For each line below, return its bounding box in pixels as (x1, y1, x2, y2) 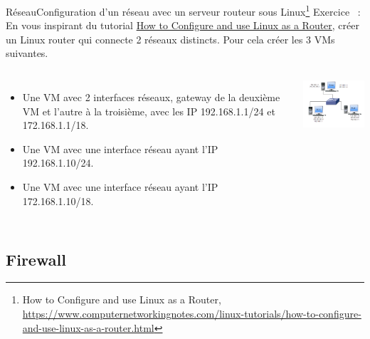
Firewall (6, 248, 66, 270)
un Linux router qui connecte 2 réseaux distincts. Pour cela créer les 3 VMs (6, 31, 335, 46)
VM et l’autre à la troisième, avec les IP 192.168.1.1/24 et (22, 103, 275, 118)
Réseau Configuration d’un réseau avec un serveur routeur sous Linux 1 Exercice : (6, 2, 361, 19)
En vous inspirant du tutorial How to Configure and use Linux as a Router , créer (6, 18, 359, 33)
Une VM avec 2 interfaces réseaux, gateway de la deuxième (22, 90, 280, 105)
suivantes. (6, 46, 48, 61)
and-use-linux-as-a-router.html (22, 320, 154, 335)
